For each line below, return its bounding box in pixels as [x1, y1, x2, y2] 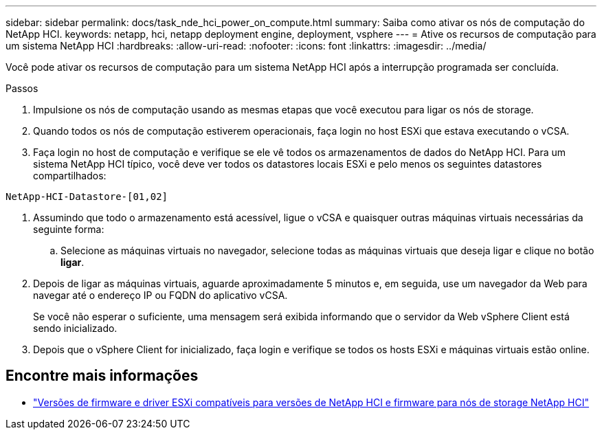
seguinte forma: [33, 223, 104, 235]
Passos [5, 82, 38, 94]
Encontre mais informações [5, 367, 199, 385]
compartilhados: [33, 170, 107, 181]
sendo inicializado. [33, 322, 118, 334]
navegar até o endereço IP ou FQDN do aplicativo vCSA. [33, 289, 288, 301]
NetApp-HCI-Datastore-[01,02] [5, 191, 168, 202]
